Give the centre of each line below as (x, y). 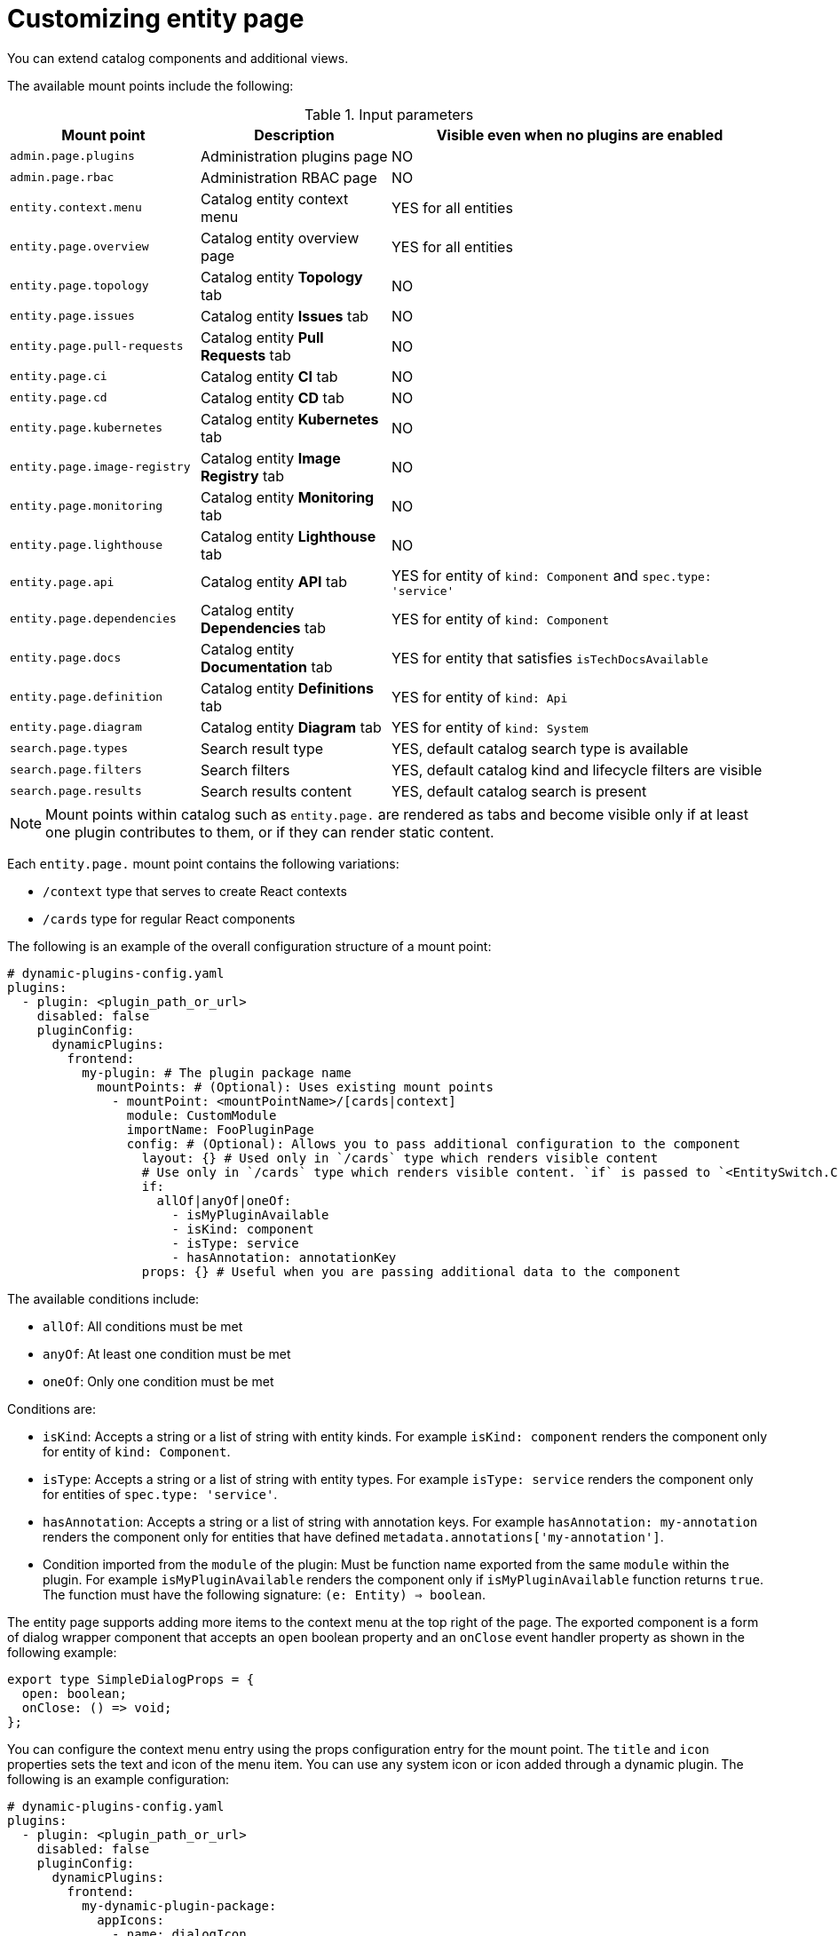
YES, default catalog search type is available (540, 748)
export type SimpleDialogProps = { (131, 1679)
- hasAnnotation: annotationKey (284, 1257)
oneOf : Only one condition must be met (158, 1381)
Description (294, 135)
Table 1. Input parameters (389, 114)
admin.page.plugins (72, 156)
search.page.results (76, 791)
